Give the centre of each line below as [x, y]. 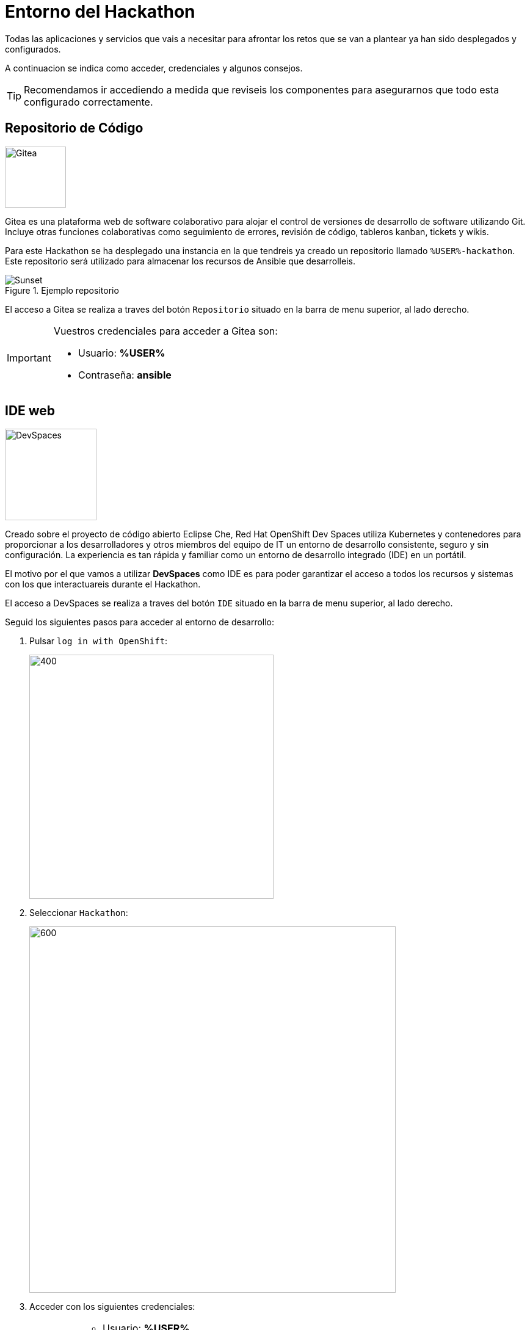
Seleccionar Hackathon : [79, 913]
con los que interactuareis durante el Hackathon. [103, 584]
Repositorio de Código [74, 128]
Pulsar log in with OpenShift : [99, 641]
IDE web [30, 411]
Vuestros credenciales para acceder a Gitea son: [165, 331]
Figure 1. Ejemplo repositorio [62, 290]
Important [29, 358]
